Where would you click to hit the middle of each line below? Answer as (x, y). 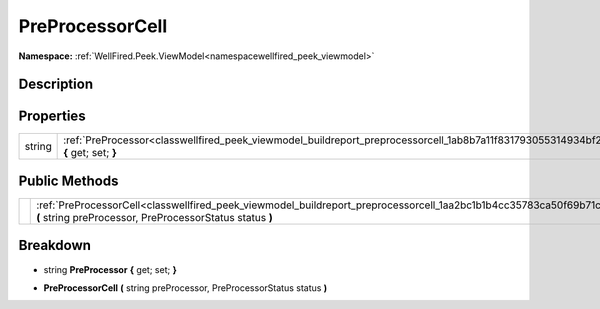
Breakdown (55, 245)
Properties (52, 116)
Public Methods (68, 180)
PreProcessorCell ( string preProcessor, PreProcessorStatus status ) (185, 287)
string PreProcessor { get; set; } (110, 269)
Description (56, 84)
